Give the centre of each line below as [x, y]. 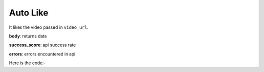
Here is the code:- [27, 63]
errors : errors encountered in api [42, 54]
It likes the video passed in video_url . [49, 27]
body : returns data [28, 36]
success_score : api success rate [43, 45]
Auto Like [29, 13]
